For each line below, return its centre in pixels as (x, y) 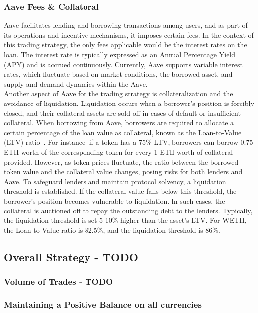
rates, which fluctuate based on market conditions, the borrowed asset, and (118, 74)
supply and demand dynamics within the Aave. (76, 83)
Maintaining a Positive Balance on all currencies (103, 304)
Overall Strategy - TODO (71, 257)
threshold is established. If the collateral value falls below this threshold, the (120, 191)
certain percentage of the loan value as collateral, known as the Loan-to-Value (123, 132)
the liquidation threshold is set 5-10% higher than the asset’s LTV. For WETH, (125, 220)
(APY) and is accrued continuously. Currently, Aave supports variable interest (123, 64)
